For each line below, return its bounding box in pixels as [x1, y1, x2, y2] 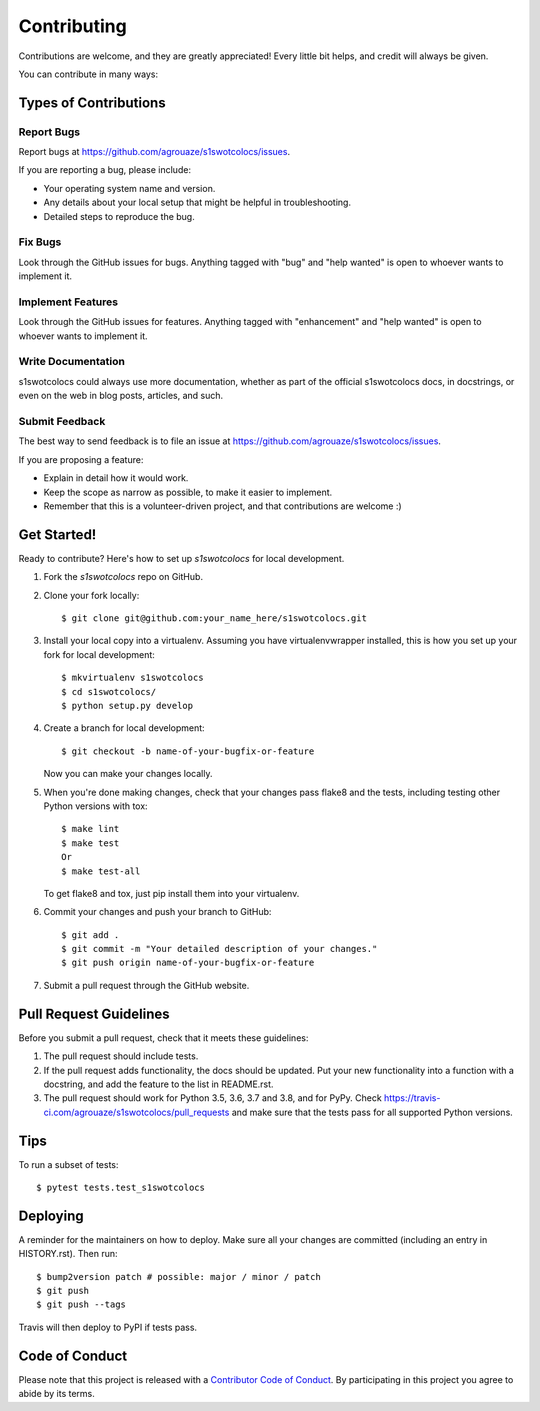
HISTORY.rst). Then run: [18, 1248, 118, 1260]
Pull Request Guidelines [18, 1005, 170, 1022]
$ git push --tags [36, 1299, 127, 1310]
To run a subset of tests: [18, 1158, 119, 1170]
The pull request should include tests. [43, 1050, 199, 1062]
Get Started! [18, 526, 97, 543]
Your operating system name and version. [43, 182, 216, 194]
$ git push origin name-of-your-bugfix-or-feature [61, 957, 315, 969]
